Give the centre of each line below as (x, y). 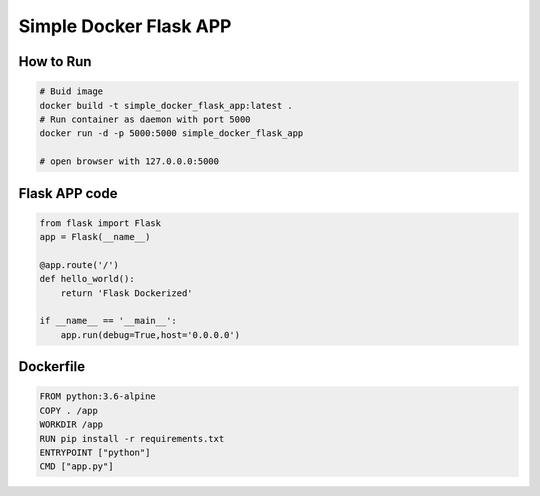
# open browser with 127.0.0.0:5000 (129, 161)
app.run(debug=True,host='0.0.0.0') (150, 334)
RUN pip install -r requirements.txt (132, 438)
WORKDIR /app (71, 424)
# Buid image (71, 91)
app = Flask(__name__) (95, 237)
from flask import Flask (100, 223)
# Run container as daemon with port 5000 (145, 119)
